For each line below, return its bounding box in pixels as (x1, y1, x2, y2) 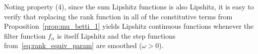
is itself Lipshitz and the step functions (57, 30, 176, 41)
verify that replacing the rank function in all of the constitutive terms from (4, 11, 233, 21)
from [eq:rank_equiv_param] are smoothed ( (4, 40, 142, 51)
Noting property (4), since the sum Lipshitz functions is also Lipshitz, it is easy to (4, 1, 254, 11)
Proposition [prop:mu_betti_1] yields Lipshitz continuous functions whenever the (4, 21, 254, 31)
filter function (4, 30, 46, 41)
